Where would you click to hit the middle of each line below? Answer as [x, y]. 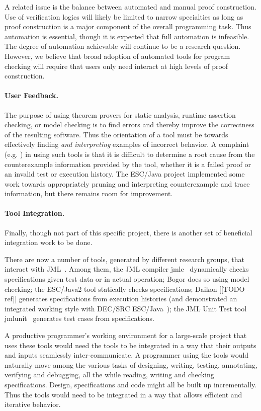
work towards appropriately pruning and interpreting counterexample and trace [127, 183]
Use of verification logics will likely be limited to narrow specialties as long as [124, 16]
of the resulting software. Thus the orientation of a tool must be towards [116, 134]
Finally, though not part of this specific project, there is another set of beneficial [128, 232]
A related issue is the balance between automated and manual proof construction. [130, 7]
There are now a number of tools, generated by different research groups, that [124, 259]
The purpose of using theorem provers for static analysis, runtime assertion [120, 114]
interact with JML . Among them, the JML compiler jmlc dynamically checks [127, 269]
